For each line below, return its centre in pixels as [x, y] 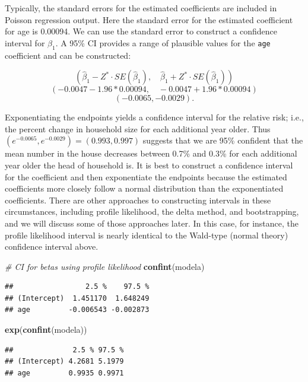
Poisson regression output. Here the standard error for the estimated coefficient [149, 19]
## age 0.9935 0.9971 [64, 373]
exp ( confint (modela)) [46, 330]
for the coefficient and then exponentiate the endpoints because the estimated [146, 176]
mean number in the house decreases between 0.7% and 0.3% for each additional [151, 153]
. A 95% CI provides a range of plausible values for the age [163, 42]
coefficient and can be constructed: [68, 55]
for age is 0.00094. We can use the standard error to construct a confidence [141, 31]
